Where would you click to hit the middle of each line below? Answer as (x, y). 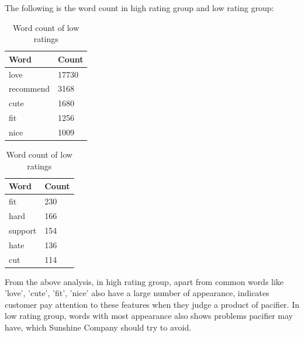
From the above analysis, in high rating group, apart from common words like (144, 281)
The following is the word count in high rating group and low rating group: (139, 8)
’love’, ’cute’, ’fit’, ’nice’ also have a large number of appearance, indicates (137, 293)
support (23, 230)
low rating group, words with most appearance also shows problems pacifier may (149, 316)
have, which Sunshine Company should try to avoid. (98, 327)
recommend (30, 88)
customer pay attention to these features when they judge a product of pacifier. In (152, 304)
